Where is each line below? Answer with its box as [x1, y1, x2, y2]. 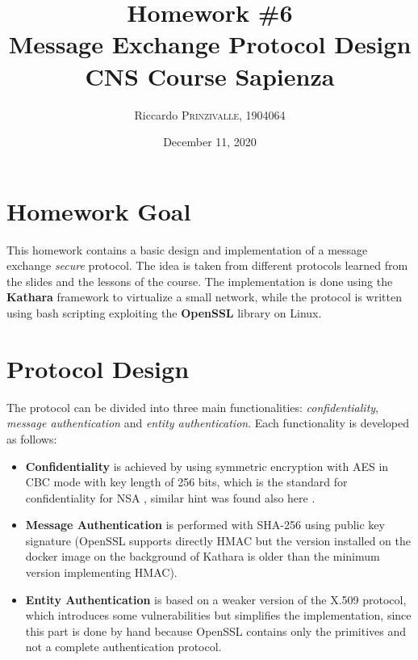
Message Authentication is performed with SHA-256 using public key [25, 516, 385, 533]
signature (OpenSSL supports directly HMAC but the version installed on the [25, 532, 411, 549]
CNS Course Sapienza [85, 59, 335, 92]
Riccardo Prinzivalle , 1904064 [134, 106, 286, 123]
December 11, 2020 [163, 133, 257, 150]
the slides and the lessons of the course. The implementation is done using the [6, 272, 393, 289]
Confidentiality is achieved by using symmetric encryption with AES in [25, 457, 389, 474]
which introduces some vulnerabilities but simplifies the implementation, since [25, 607, 412, 624]
